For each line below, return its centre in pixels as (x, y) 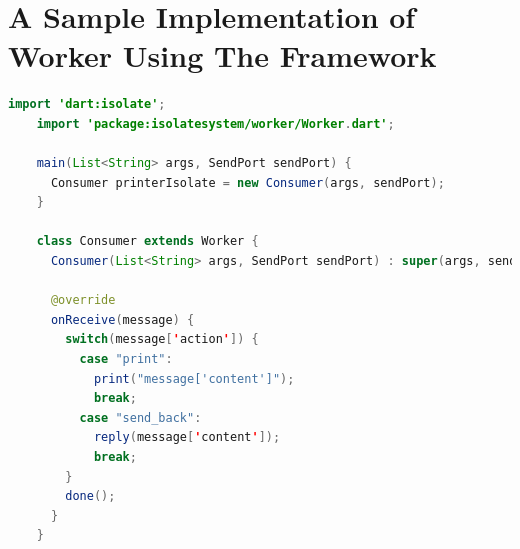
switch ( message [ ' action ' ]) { (162, 339)
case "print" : (126, 359)
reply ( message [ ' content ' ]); (187, 437)
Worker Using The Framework (222, 55)
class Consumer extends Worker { (147, 241)
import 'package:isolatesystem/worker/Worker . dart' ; (215, 123)
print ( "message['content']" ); (194, 378)
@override (83, 300)
